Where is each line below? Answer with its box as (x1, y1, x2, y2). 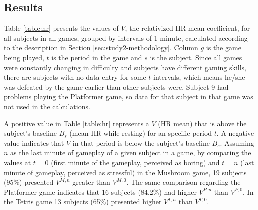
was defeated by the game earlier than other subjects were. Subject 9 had (4, 81, 229, 92)
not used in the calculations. (4, 101, 90, 111)
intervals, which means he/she (153, 72, 245, 82)
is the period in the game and (51, 52, 142, 62)
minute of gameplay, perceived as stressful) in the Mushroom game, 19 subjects (4, 167, 247, 177)
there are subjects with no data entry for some (4, 72, 146, 82)
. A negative (216, 128, 254, 138)
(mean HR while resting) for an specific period (69, 128, 212, 138)
